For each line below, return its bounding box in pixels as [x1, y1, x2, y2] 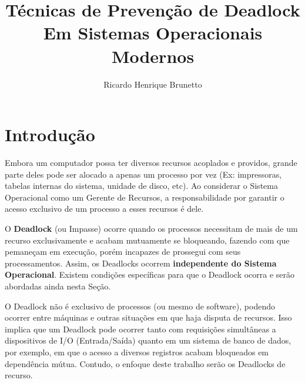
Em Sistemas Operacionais [43, 21, 263, 45]
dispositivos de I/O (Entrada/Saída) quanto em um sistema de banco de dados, [5, 334, 291, 347]
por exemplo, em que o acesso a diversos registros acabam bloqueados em [5, 345, 269, 358]
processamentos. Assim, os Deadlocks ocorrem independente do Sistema [5, 257, 277, 269]
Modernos [111, 44, 195, 68]
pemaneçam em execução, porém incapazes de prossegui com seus [5, 245, 241, 258]
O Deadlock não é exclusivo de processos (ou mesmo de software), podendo [5, 299, 275, 312]
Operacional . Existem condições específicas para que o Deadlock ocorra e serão [5, 268, 295, 281]
